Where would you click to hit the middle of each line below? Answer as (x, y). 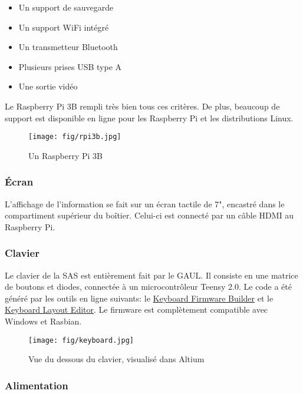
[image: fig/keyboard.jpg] (81, 340)
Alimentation (37, 385)
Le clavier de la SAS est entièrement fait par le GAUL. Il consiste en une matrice (151, 275)
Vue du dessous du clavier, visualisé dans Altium (116, 359)
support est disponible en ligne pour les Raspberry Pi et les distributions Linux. (149, 117)
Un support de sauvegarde (66, 7)
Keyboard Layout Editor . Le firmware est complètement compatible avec (136, 309)
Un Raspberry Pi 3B (65, 155)
